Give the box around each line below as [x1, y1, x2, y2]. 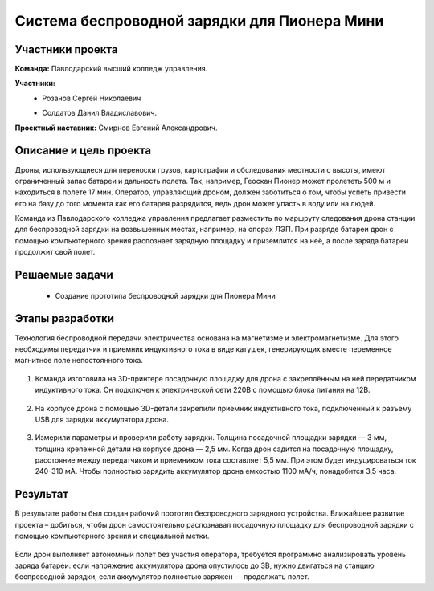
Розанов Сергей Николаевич [42, 93, 141, 103]
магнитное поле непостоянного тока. [14, 356, 144, 365]
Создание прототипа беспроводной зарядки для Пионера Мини [55, 291, 276, 300]
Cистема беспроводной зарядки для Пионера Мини [14, 12, 384, 30]
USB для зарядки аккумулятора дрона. [35, 414, 169, 424]
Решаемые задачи [14, 268, 114, 282]
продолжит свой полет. [14, 247, 96, 257]
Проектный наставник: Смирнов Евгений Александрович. [14, 123, 218, 132]
